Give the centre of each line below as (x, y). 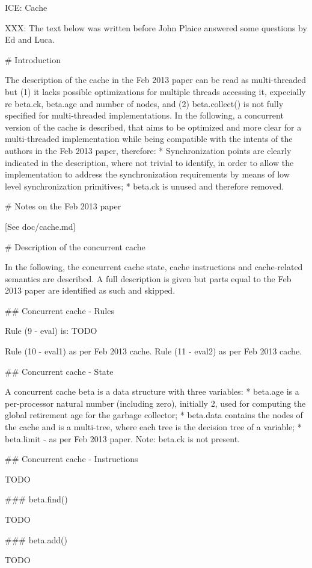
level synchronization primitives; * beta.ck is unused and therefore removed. (145, 186)
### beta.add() (36, 539)
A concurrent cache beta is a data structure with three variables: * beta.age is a (152, 391)
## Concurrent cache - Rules (60, 310)
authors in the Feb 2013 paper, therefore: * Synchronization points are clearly (148, 150)
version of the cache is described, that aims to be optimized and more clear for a (153, 127)
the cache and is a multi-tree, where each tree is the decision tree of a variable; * (153, 427)
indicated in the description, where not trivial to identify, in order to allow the (149, 162)
